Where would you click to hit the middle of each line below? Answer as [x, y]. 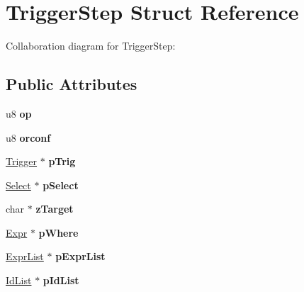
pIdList [61, 280]
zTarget [55, 209]
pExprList [80, 256]
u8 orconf [28, 137]
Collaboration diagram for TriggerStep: [91, 46]
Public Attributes [72, 84]
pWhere [58, 232]
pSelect [61, 185]
